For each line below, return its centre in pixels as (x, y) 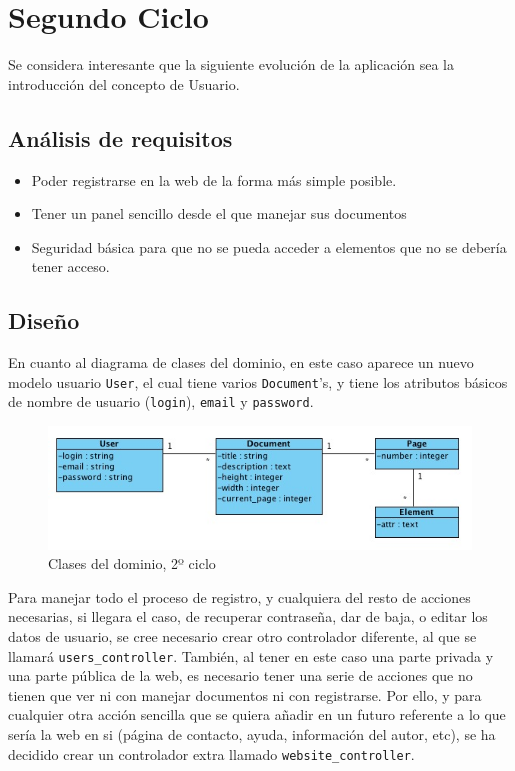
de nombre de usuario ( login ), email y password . (161, 401)
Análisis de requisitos (120, 137)
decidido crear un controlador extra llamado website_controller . (211, 753)
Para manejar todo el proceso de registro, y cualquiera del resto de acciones (239, 596)
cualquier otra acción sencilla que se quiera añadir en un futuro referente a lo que (257, 714)
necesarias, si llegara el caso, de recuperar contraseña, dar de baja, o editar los (248, 616)
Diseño (44, 320)
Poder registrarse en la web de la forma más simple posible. (214, 179)
